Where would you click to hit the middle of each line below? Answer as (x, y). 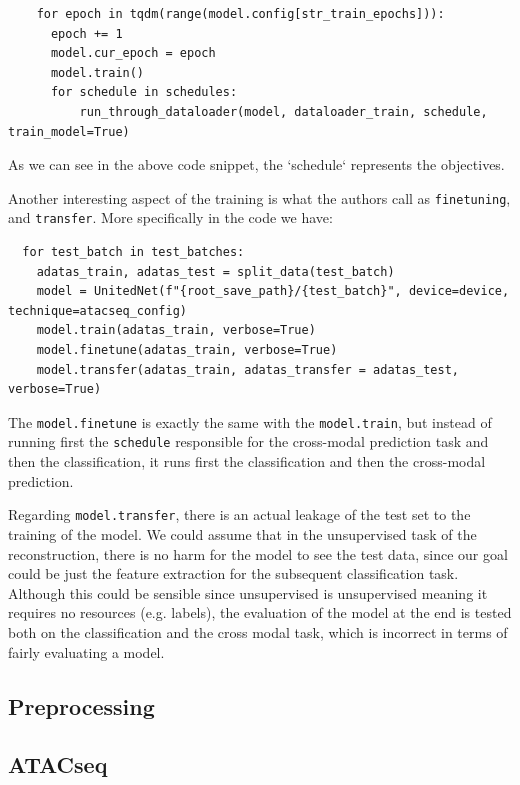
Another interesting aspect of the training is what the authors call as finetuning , (259, 197)
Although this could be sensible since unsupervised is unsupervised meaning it (248, 592)
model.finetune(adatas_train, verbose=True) (187, 350)
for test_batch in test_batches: (133, 252)
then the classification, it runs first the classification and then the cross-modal (247, 461)
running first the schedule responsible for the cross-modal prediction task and (248, 441)
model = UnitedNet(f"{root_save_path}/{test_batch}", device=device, (273, 291)
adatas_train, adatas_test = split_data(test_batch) (215, 271)
